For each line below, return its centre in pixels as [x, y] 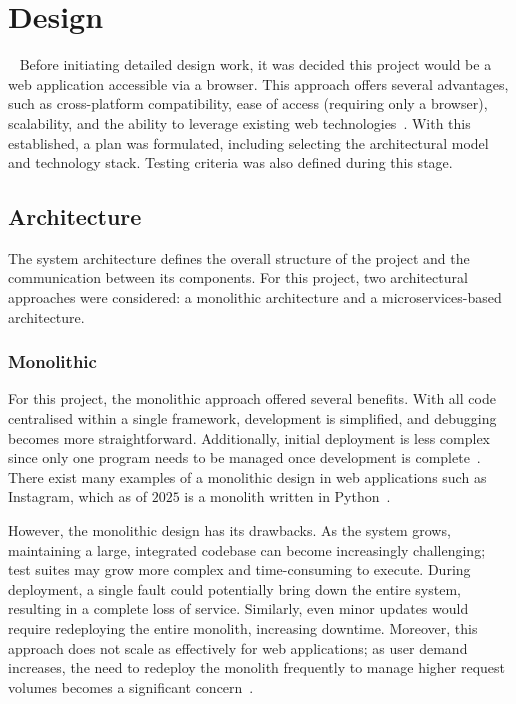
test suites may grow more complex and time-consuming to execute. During [239, 569]
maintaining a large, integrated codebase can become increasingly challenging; [247, 549]
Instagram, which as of [78, 496]
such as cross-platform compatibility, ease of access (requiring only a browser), [248, 103]
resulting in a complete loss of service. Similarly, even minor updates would [238, 608]
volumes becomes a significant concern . [131, 686]
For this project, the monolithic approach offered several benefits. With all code [252, 398]
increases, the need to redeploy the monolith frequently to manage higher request [257, 667]
